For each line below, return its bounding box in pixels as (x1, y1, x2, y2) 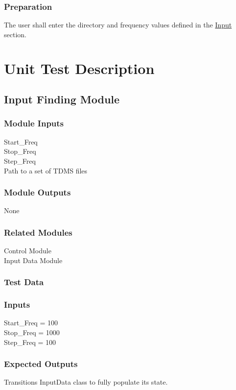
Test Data (4, 276, 44, 288)
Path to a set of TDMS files (4, 165, 88, 175)
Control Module (4, 245, 51, 256)
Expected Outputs (4, 358, 78, 370)
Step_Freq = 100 (4, 337, 56, 347)
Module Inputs (4, 117, 64, 129)
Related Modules (4, 226, 72, 238)
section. (4, 29, 26, 39)
